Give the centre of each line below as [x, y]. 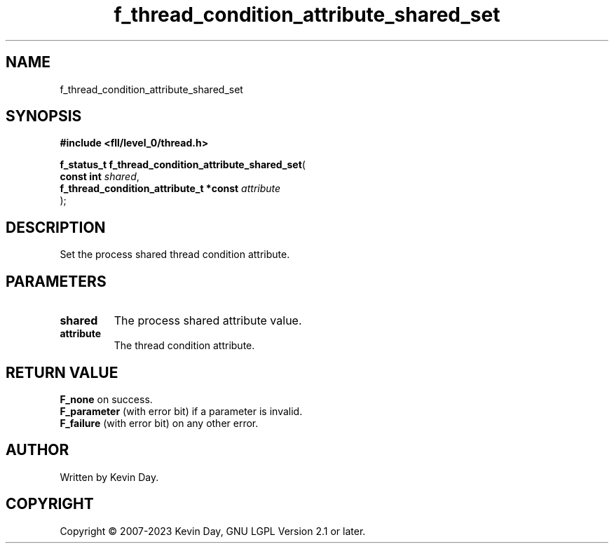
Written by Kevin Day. [109, 477]
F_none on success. [106, 399]
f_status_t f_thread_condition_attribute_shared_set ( [183, 165]
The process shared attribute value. [208, 321]
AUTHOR [37, 450]
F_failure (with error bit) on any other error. [159, 423]
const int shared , [100, 177]
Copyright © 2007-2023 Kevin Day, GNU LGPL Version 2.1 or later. [213, 531]
